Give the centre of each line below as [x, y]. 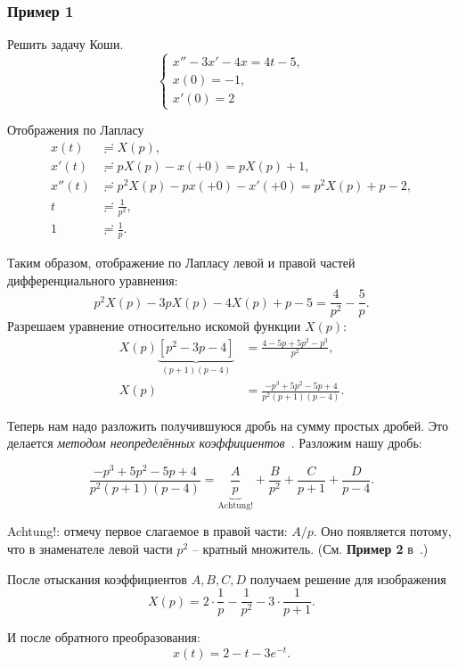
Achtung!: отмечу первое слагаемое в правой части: [147, 531]
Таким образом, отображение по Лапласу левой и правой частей [181, 263]
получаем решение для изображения [348, 578]
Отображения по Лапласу [76, 130]
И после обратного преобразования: [104, 637]
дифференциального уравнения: [93, 280]
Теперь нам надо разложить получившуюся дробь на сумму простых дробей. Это [228, 425]
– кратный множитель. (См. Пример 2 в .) [310, 548]
